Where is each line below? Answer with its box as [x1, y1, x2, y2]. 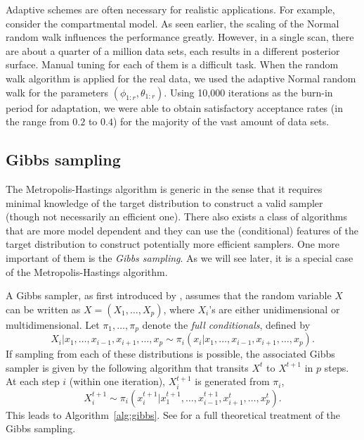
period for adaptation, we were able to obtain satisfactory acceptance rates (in [6, 100, 343, 115]
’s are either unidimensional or [209, 301, 340, 316]
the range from [6, 114, 70, 129]
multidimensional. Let [6, 317, 100, 332]
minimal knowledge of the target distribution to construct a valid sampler [6, 195, 323, 210]
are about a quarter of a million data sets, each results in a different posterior [6, 43, 340, 58]
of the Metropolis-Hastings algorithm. [6, 264, 168, 279]
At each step [6, 374, 60, 389]
